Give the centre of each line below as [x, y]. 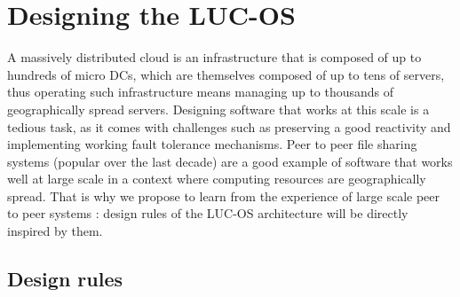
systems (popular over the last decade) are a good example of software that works [230, 161]
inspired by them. [55, 231]
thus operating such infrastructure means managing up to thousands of [201, 92]
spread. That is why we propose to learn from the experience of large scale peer [224, 195]
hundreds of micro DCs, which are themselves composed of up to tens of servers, [226, 74]
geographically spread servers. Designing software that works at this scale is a [218, 109]
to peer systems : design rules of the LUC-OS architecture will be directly [208, 213]
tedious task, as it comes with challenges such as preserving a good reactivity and [229, 126]
